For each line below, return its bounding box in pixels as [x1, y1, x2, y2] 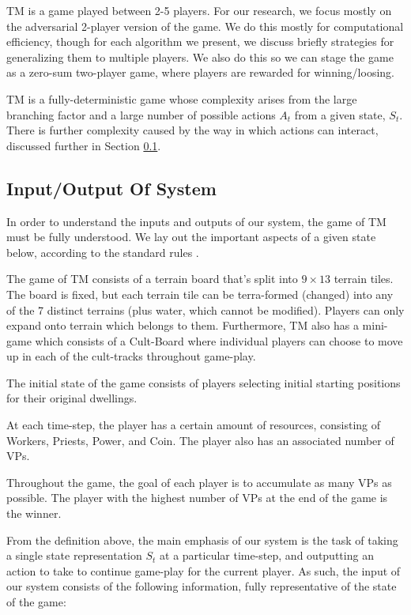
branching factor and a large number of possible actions [6, 106, 276, 123]
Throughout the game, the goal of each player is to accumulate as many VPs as [6, 474, 392, 490]
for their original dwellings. [6, 390, 138, 406]
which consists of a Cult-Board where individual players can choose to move [35, 332, 403, 349]
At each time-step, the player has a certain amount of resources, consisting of [6, 417, 381, 433]
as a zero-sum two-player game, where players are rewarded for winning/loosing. [6, 64, 394, 81]
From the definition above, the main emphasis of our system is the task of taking [6, 531, 398, 548]
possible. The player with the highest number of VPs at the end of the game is [6, 489, 388, 506]
